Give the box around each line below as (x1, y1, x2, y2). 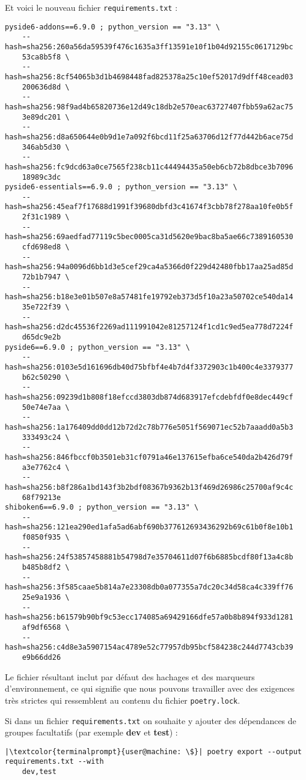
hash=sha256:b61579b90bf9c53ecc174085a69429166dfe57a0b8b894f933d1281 (5, 613, 293, 622)
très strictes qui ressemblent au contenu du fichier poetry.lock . (5, 693, 240, 706)
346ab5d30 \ (22, 142, 70, 151)
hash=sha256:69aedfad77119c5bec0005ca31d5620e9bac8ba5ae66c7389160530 (5, 233, 293, 242)
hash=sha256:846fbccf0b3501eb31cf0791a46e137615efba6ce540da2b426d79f (5, 452, 293, 462)
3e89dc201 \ (22, 112, 70, 121)
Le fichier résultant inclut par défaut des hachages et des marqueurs (5, 670, 255, 683)
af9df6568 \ (22, 623, 70, 632)
